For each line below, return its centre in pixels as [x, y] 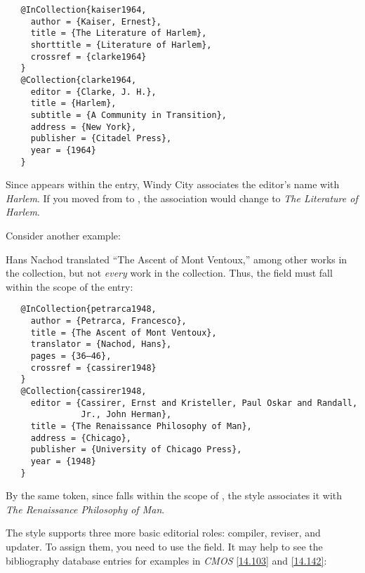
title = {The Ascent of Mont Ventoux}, [124, 332]
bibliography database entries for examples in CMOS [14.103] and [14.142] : [166, 560]
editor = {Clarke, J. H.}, [93, 92]
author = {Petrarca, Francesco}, [108, 321]
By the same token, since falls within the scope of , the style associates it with [174, 495]
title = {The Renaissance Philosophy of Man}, [141, 426]
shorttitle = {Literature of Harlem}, [121, 45]
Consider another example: [63, 235]
